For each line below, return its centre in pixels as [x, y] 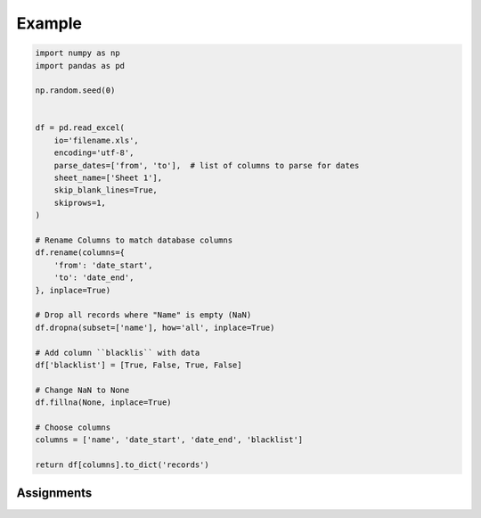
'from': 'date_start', [103, 265]
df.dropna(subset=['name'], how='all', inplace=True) [155, 327]
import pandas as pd [80, 66]
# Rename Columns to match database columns [134, 240]
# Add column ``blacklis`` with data [118, 353]
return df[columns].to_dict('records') [122, 465]
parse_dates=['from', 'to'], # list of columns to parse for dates [207, 165]
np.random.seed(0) [75, 90]
